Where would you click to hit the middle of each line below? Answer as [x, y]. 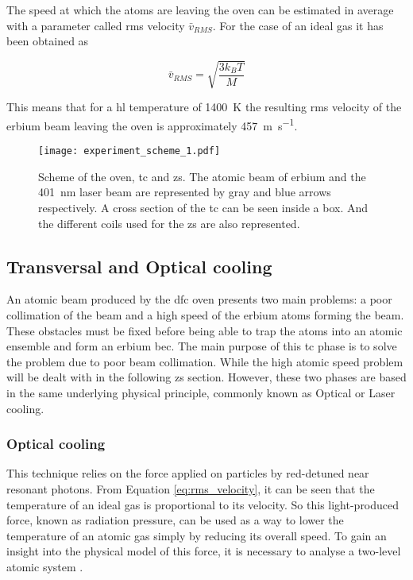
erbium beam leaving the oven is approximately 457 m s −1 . [152, 124]
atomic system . [45, 566]
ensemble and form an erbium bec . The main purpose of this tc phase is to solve [202, 346]
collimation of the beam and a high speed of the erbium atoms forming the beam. [205, 315]
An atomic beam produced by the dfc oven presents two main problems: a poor [199, 299]
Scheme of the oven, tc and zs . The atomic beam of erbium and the [202, 176]
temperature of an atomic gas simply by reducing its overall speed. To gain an [197, 535]
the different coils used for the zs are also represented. [169, 223]
